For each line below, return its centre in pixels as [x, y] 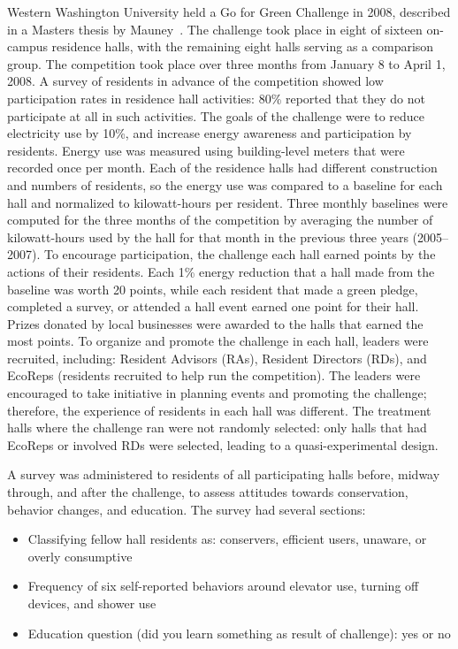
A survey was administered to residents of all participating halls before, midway [224, 474]
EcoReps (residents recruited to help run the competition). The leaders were [214, 375]
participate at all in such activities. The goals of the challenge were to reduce [216, 115]
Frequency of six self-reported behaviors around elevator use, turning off [223, 586]
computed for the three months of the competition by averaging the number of [220, 220]
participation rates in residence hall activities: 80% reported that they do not [216, 98]
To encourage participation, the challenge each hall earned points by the [240, 254]
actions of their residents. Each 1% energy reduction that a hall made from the [221, 271]
